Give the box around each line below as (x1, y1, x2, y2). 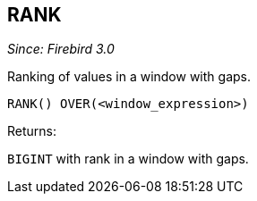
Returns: (7, 123, 57, 139)
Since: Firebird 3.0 (7, 41, 115, 57)
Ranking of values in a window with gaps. (7, 69, 251, 85)
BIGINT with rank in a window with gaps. (7, 151, 249, 167)
